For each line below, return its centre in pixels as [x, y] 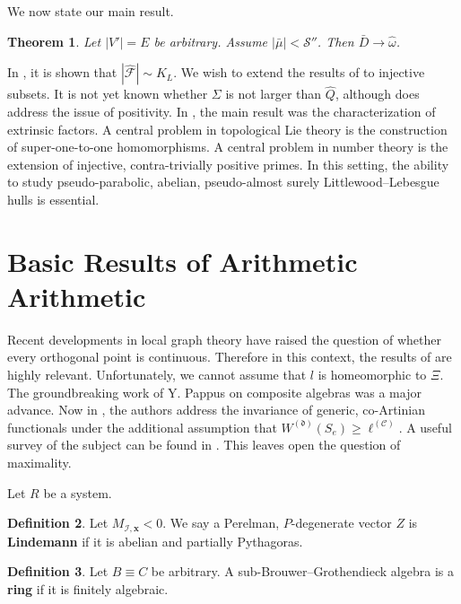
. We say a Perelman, [221, 523]
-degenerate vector [341, 523]
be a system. [78, 492]
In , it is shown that [62, 72]
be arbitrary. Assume [211, 41]
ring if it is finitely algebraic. [88, 588]
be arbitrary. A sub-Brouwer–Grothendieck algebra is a [302, 571]
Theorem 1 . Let [54, 41]
